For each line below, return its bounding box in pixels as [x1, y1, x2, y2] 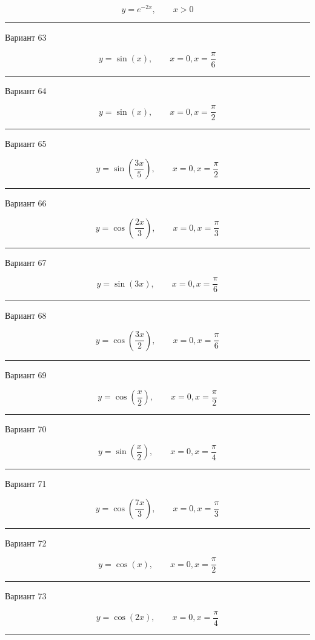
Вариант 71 [5, 477, 47, 490]
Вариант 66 [5, 196, 47, 209]
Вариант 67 [5, 256, 47, 268]
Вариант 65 [5, 137, 47, 150]
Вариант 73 [5, 590, 47, 602]
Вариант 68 [5, 309, 47, 322]
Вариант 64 [5, 84, 47, 97]
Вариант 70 [5, 423, 47, 435]
